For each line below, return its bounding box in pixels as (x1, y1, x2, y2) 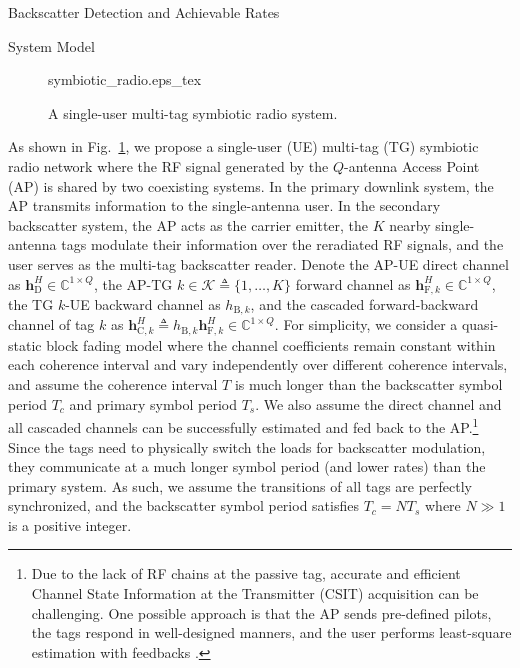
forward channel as (295, 273, 411, 294)
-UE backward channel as (65, 293, 221, 314)
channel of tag (8, 314, 95, 335)
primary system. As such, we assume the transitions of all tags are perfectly (8, 475, 473, 496)
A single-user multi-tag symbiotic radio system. (48, 102, 338, 123)
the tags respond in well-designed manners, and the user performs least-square (31, 622, 512, 643)
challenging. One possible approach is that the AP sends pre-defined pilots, (31, 602, 492, 623)
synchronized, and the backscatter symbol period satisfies (8, 495, 359, 516)
